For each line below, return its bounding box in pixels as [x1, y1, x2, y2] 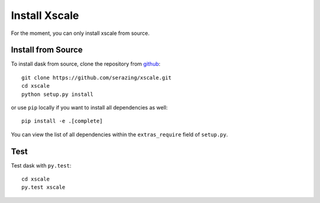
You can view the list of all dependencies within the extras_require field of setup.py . [11, 131, 228, 138]
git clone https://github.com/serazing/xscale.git [21, 74, 172, 81]
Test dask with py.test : [11, 162, 72, 169]
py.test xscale [21, 184, 66, 191]
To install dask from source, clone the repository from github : [11, 60, 161, 67]
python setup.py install [21, 91, 94, 98]
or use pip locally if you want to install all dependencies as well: [11, 104, 168, 111]
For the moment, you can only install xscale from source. [11, 30, 150, 37]
